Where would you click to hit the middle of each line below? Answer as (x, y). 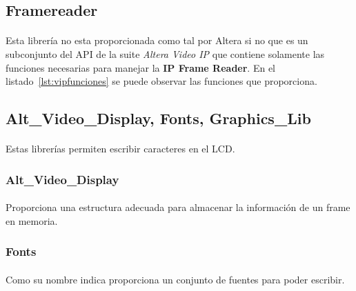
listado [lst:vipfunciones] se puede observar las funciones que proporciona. (161, 81)
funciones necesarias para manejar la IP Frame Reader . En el (141, 67)
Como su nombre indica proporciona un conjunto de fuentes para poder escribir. (175, 279)
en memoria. (32, 220)
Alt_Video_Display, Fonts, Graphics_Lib (158, 118)
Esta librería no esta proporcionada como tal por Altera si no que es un (157, 40)
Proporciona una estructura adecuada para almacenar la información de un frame (178, 207)
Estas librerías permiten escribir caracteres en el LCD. (120, 149)
